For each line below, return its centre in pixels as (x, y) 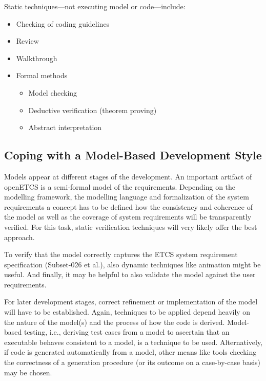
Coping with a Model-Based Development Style (133, 155)
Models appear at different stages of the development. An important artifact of (128, 176)
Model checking (53, 92)
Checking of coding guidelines (63, 23)
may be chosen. (28, 372)
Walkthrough (37, 58)
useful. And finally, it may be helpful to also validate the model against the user (130, 274)
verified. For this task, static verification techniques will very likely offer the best (131, 226)
